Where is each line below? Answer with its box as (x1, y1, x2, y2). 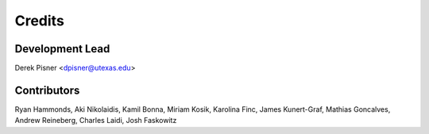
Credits (14, 12, 65, 29)
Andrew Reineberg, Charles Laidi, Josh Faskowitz (14, 116, 177, 125)
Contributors (14, 83, 80, 97)
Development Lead (14, 42, 110, 56)
